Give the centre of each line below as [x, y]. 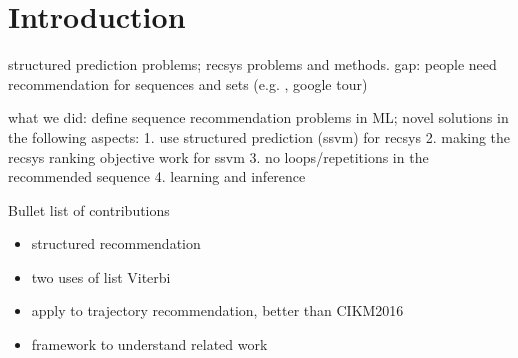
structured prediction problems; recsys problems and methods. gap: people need [252, 64]
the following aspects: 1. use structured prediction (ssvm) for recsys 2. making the [259, 136]
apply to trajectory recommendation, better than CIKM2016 [217, 310]
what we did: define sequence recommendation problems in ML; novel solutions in [258, 117]
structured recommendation [116, 243]
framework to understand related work [149, 344]
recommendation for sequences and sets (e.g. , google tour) [188, 83]
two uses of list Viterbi [101, 276]
